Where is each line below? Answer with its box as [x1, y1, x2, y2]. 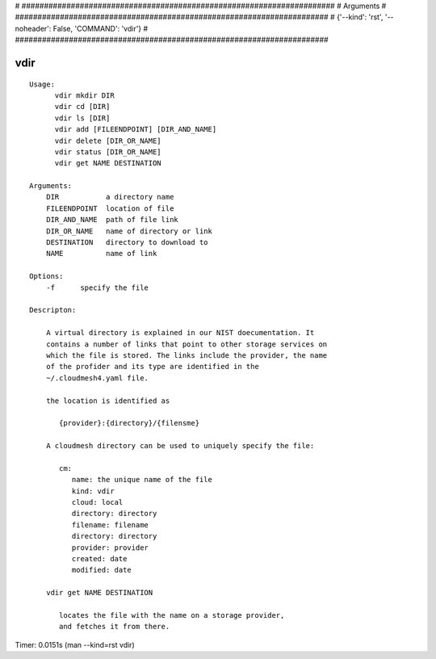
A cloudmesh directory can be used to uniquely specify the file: [45, 441, 315, 451]
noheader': [15, 23, 52, 33]
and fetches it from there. [59, 622, 170, 632]
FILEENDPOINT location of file [45, 204, 174, 213]
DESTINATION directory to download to [45, 238, 209, 247]
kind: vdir [71, 486, 115, 496]
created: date [71, 554, 128, 563]
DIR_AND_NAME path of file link [45, 215, 179, 225]
